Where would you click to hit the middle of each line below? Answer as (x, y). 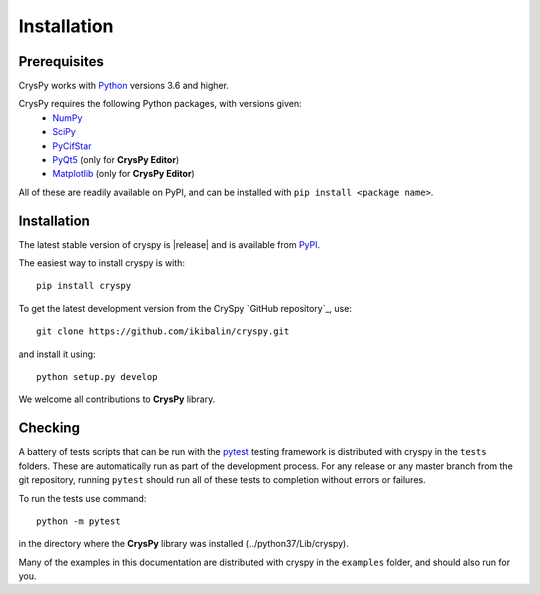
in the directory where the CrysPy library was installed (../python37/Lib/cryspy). (183, 544)
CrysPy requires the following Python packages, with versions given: (160, 104)
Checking (49, 428)
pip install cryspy (84, 286)
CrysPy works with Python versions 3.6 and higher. (124, 86)
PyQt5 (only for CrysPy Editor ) (116, 160)
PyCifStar (72, 146)
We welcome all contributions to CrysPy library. (117, 399)
